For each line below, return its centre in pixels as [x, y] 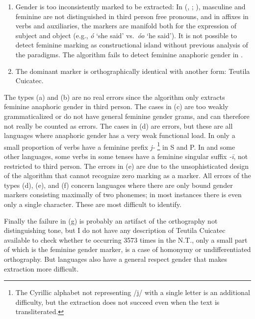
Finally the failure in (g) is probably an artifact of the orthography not [111, 220]
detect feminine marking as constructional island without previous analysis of [132, 45]
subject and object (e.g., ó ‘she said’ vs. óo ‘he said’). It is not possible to [126, 35]
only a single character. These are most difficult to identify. [93, 204]
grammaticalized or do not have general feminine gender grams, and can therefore [127, 116]
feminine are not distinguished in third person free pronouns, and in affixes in [132, 16]
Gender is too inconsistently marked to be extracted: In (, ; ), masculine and [130, 6]
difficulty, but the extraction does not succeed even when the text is [117, 302]
